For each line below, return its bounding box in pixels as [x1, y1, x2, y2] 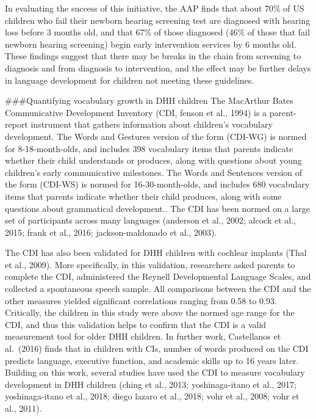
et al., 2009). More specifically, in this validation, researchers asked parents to [5, 258, 295, 271]
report [5, 118, 28, 131]
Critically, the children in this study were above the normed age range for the [5, 306, 295, 319]
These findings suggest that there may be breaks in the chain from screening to [5, 49, 301, 62]
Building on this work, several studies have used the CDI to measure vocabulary [5, 366, 305, 379]
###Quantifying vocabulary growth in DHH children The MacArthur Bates [5, 94, 293, 107]
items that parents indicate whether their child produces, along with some [5, 189, 282, 202]
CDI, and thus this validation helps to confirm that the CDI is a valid [5, 318, 267, 330]
